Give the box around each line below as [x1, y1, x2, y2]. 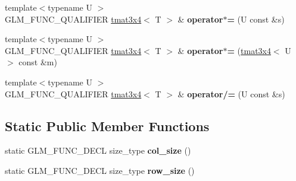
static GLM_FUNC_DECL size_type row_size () [5, 164, 195, 176]
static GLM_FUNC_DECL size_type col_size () [5, 144, 191, 157]
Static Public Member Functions [5, 116, 210, 135]
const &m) [18, 56, 57, 68]
